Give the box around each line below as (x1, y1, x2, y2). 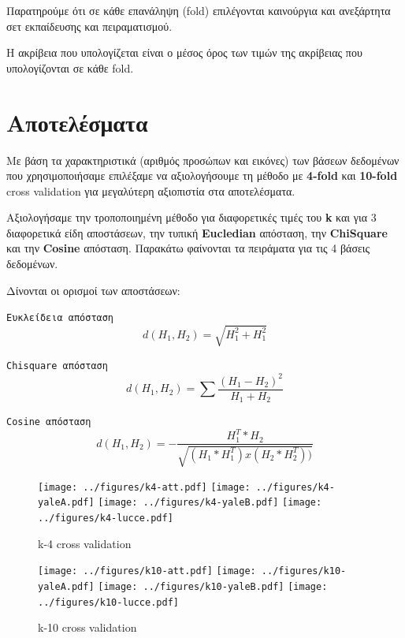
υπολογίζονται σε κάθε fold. (6, 59, 134, 76)
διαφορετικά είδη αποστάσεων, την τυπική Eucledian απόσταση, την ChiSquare (6, 224, 388, 241)
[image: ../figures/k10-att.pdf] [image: (38, 565, 256, 577)
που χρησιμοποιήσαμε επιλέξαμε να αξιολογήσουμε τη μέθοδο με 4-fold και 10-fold (6, 167, 398, 184)
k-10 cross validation (38, 619, 137, 636)
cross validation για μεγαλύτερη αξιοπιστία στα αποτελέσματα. (6, 182, 295, 199)
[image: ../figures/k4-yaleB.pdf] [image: (98, 497, 322, 509)
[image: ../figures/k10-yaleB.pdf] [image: (98, 580, 328, 592)
